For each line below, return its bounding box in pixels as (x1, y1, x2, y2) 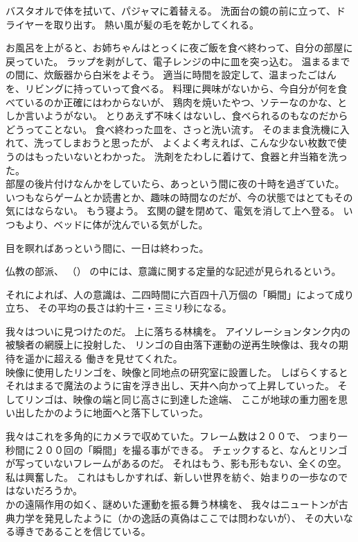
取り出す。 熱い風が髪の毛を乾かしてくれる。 (53, 17, 260, 31)
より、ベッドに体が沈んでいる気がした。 (24, 217, 208, 231)
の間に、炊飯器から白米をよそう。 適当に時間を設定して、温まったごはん (6, 67, 337, 82)
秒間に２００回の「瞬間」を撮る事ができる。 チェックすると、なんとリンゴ (6, 442, 348, 457)
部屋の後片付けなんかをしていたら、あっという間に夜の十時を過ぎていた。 (6, 176, 345, 191)
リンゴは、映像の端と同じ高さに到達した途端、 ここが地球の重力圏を (24, 391, 339, 406)
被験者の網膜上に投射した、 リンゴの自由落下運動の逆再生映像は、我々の (6, 337, 339, 352)
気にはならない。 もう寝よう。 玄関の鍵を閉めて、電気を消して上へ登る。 (6, 203, 340, 218)
